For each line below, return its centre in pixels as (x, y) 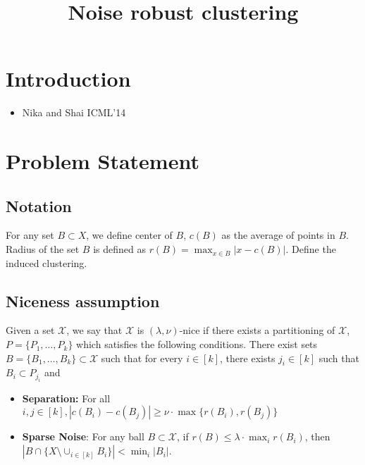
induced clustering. (47, 262)
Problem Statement (103, 161)
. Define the (311, 249)
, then (317, 436)
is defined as (119, 249)
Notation (39, 205)
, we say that (94, 330)
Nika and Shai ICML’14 (74, 112)
